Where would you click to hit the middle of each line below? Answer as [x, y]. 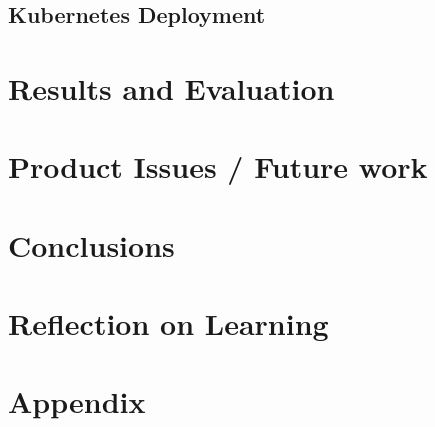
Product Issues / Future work [218, 166]
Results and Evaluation [171, 87]
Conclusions [91, 244]
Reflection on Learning [168, 323]
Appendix [77, 401]
